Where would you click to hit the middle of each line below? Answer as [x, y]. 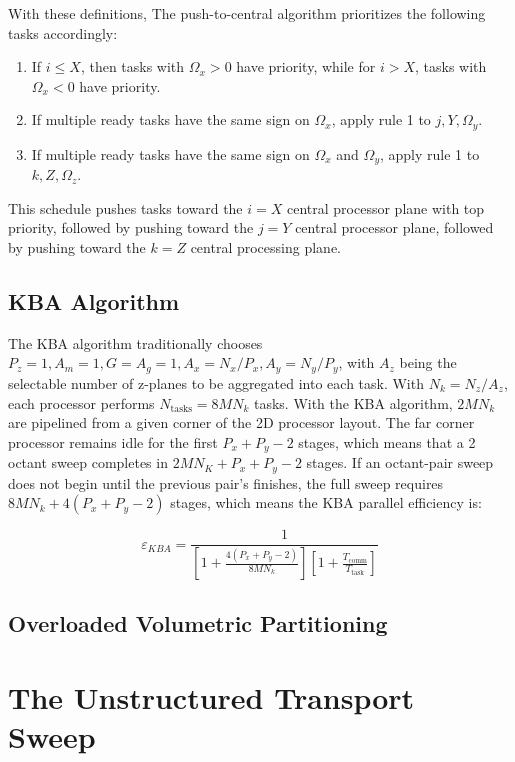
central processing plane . [266, 247]
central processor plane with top [386, 207]
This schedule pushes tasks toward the [125, 207]
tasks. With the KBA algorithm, [353, 402]
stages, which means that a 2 [387, 441]
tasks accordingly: [63, 32]
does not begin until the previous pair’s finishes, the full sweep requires [226, 482]
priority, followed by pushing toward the [131, 227]
